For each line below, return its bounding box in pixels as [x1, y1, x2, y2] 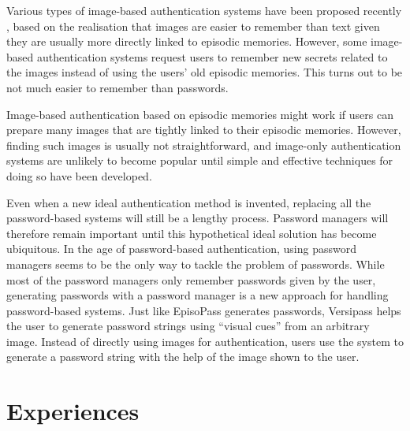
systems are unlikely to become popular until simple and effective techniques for [6, 152, 393, 169]
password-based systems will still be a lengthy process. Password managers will [6, 210, 389, 226]
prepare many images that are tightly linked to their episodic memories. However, [6, 121, 401, 138]
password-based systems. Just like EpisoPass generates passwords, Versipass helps [6, 302, 401, 318]
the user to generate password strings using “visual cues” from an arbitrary [6, 318, 370, 334]
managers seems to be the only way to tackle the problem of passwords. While [6, 255, 385, 272]
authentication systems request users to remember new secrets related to [36, 48, 388, 65]
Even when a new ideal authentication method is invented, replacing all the [6, 194, 371, 210]
